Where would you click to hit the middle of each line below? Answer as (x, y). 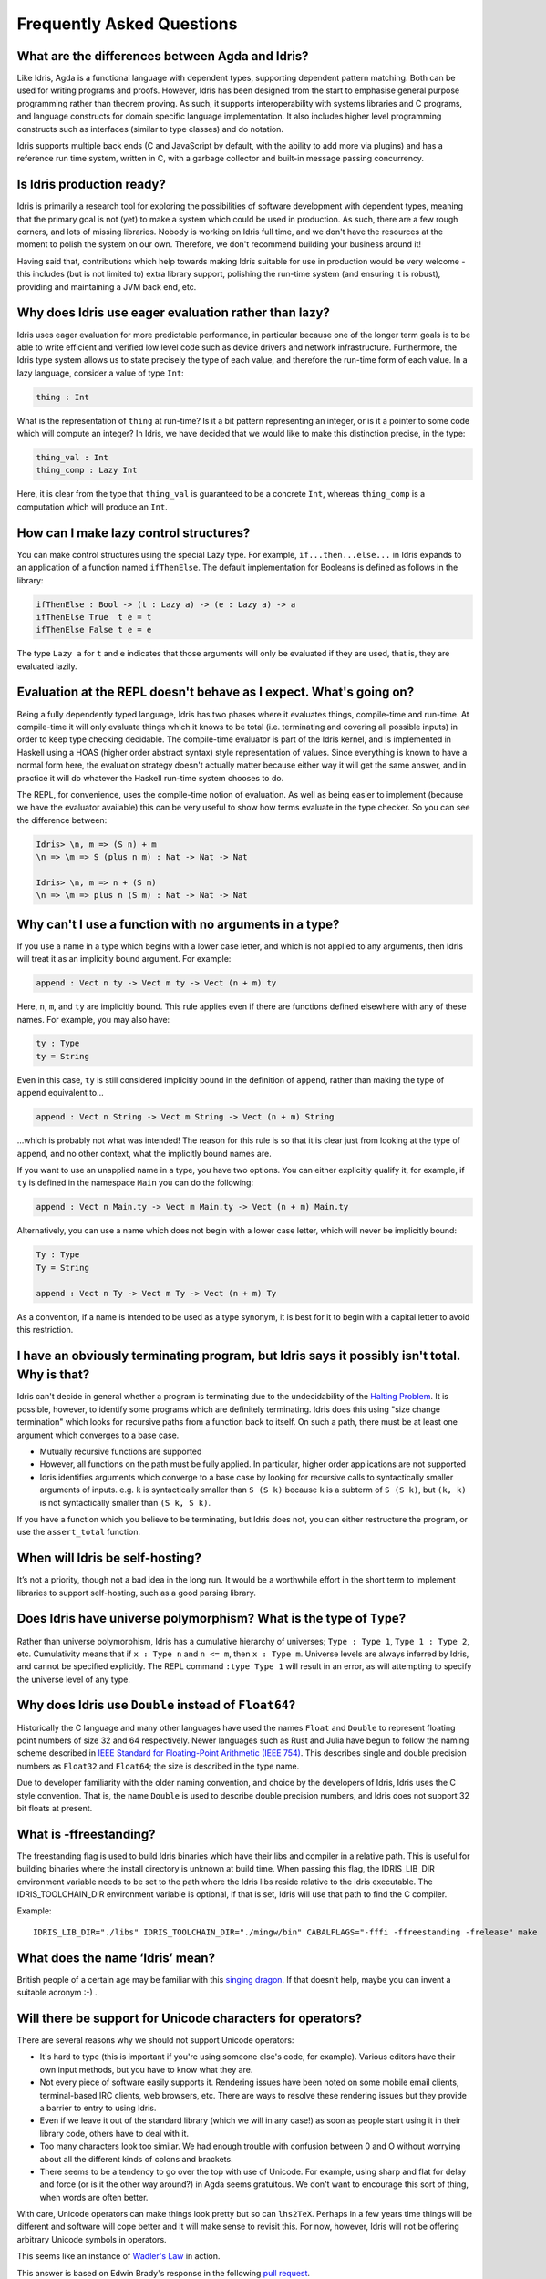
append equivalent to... (60, 1093)
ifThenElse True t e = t (94, 617)
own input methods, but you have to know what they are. (146, 2069)
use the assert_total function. (79, 1532)
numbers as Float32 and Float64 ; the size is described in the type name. (158, 1766)
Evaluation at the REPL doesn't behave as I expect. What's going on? (216, 692)
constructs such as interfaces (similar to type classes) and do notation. (150, 129)
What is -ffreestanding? (86, 1834)
